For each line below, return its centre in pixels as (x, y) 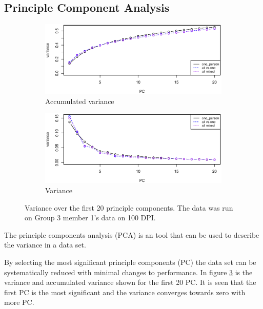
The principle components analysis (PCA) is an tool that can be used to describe (132, 234)
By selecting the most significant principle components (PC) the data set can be (130, 262)
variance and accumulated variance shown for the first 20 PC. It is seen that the (130, 282)
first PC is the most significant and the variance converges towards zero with (125, 292)
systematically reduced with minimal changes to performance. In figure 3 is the (128, 272)
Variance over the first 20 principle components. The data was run (129, 207)
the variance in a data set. (45, 245)
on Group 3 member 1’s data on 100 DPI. (90, 218)
